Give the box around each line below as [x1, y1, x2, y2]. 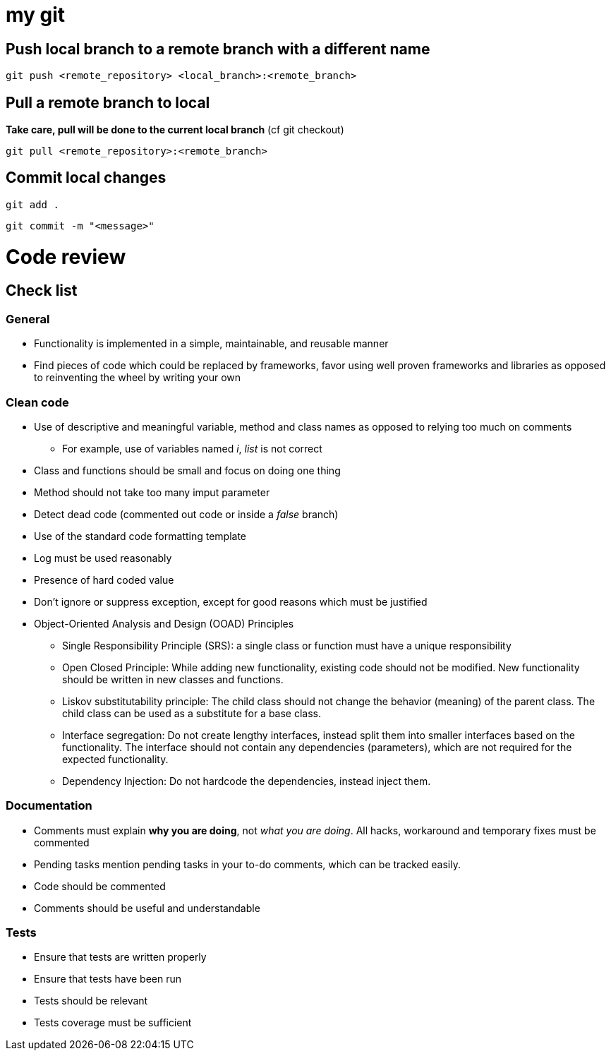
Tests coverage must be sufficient [34, 1016, 192, 1029]
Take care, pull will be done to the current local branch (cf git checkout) [6, 124, 344, 136]
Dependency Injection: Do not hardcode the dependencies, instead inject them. [62, 774, 431, 787]
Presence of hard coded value [34, 573, 174, 586]
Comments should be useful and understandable [34, 901, 260, 914]
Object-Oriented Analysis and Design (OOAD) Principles [34, 617, 294, 630]
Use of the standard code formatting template [34, 529, 247, 542]
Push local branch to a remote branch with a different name [6, 40, 430, 58]
